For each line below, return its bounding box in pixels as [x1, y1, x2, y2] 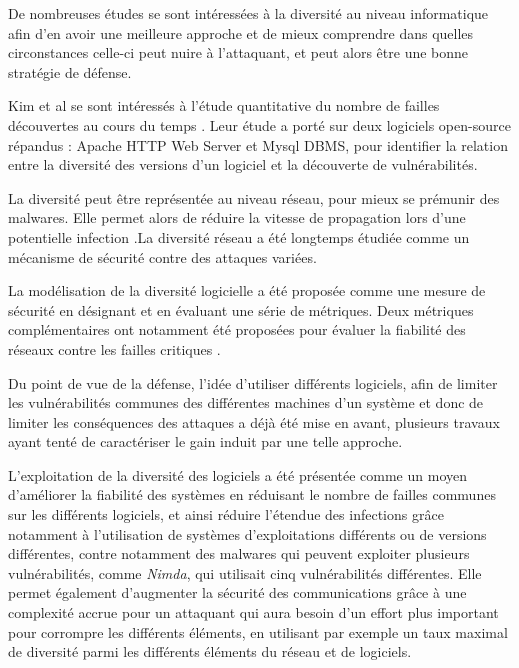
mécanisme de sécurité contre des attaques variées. [8, 246, 317, 267]
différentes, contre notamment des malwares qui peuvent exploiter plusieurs [8, 543, 470, 564]
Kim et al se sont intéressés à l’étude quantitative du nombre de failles [8, 95, 440, 116]
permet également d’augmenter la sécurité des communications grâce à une [8, 582, 467, 603]
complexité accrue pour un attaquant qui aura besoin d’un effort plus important [8, 602, 499, 623]
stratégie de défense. [8, 61, 132, 82]
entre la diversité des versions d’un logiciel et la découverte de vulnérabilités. [8, 154, 478, 175]
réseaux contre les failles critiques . [8, 338, 221, 359]
